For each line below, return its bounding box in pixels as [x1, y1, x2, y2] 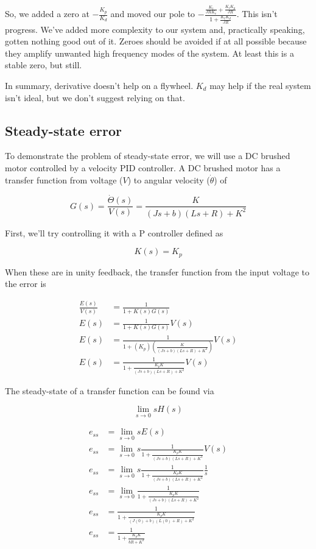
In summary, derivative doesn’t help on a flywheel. [5, 79, 194, 91]
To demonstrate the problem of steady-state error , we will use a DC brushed [5, 149, 290, 162]
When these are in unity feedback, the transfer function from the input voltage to [5, 265, 310, 278]
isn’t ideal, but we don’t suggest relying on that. [5, 91, 185, 104]
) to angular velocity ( [127, 173, 210, 186]
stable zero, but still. [5, 58, 82, 71]
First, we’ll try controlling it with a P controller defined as [5, 226, 223, 239]
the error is [5, 277, 46, 290]
